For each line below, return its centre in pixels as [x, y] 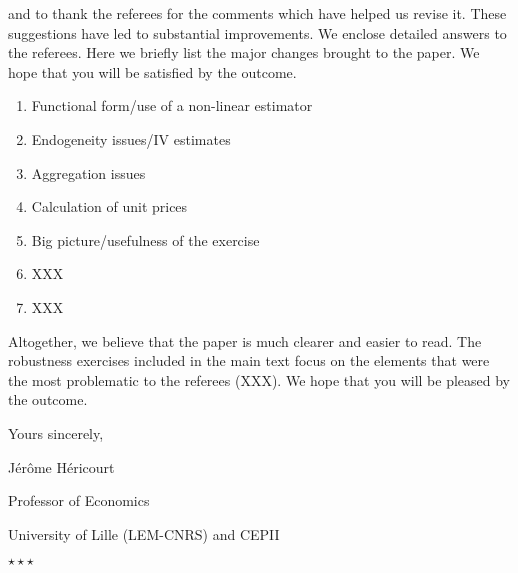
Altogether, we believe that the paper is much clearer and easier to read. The [245, 340]
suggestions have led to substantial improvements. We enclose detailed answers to [257, 32]
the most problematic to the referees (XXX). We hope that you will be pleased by [259, 379]
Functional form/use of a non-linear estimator [172, 105]
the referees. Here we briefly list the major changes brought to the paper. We [244, 52]
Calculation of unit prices [109, 206]
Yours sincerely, [56, 432]
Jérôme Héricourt [61, 466]
